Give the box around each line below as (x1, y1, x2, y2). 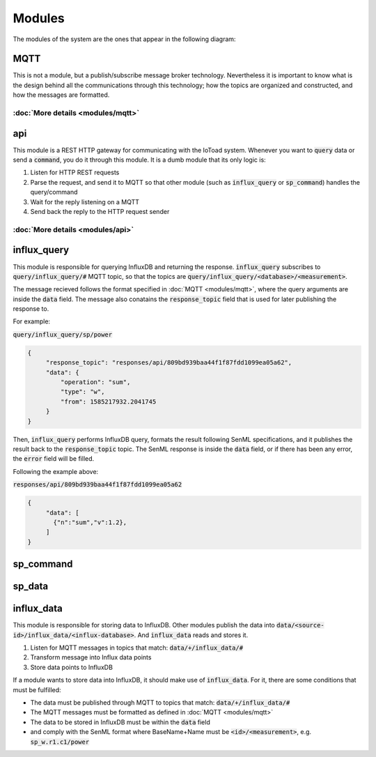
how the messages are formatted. (13, 91, 110, 99)
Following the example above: (13, 467, 99, 475)
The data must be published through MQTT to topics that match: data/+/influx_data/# (30, 698, 290, 707)
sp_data (13, 581, 49, 592)
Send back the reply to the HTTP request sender (30, 208, 170, 216)
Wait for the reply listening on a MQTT (30, 197, 139, 206)
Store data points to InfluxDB (30, 663, 113, 671)
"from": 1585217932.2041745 (60, 397, 157, 406)
